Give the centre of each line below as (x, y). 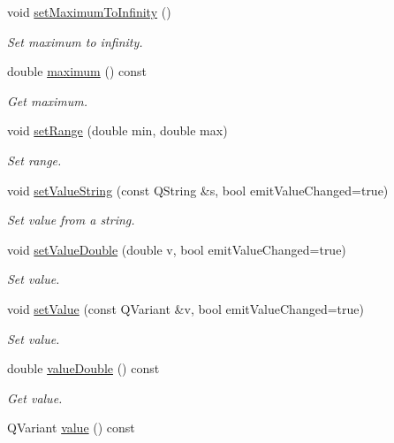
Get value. (35, 397)
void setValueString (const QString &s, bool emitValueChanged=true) (198, 190)
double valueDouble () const (83, 368)
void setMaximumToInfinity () (89, 11)
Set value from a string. (71, 220)
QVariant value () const (71, 428)
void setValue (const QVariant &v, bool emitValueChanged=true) (186, 308)
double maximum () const (77, 71)
